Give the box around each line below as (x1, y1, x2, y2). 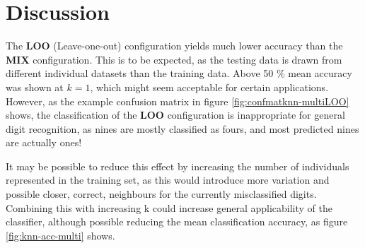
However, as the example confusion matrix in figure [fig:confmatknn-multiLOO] (6, 93, 349, 108)
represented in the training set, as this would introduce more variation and (6, 172, 330, 187)
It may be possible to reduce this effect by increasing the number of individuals (6, 158, 349, 173)
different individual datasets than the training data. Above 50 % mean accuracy (6, 66, 352, 81)
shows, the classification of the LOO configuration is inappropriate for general (6, 107, 345, 122)
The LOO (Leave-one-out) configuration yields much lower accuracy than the (6, 38, 343, 53)
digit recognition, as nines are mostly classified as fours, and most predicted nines (6, 121, 359, 136)
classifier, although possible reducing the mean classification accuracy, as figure (6, 214, 348, 229)
